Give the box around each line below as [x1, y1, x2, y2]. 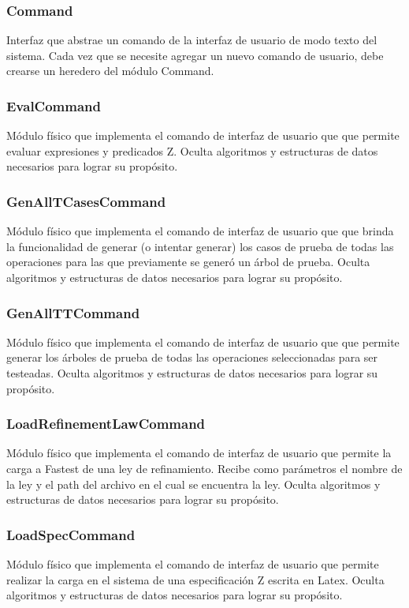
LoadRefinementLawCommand [6, 414, 206, 433]
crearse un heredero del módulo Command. [6, 62, 214, 79]
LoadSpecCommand [6, 524, 136, 544]
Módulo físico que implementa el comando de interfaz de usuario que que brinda [6, 223, 394, 239]
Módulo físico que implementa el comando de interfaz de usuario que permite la [6, 445, 392, 461]
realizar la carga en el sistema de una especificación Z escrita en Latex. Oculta [6, 571, 385, 587]
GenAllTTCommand [6, 302, 140, 322]
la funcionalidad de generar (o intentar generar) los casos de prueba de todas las [6, 238, 394, 254]
